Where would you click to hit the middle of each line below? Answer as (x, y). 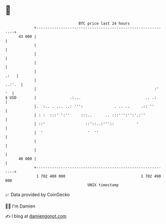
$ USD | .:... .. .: (81, 98)
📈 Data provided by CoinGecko (38, 195)
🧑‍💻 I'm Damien (20, 206)
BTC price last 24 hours (104, 23)
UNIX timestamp (103, 185)
